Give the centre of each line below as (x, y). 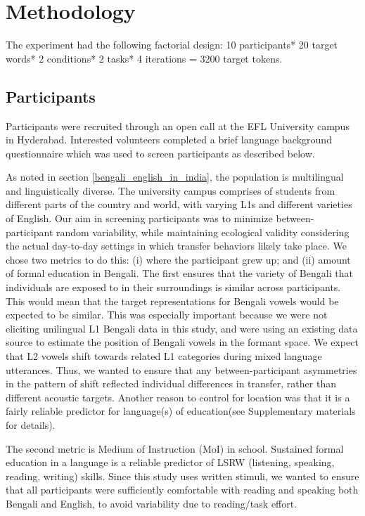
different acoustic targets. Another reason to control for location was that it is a (178, 397)
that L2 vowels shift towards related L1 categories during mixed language (164, 356)
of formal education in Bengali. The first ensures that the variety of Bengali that (179, 273)
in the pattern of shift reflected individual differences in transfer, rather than (171, 383)
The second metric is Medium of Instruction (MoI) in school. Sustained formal (175, 448)
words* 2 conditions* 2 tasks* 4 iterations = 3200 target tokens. (144, 58)
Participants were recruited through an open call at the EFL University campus (178, 125)
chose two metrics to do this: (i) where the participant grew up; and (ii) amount (178, 259)
